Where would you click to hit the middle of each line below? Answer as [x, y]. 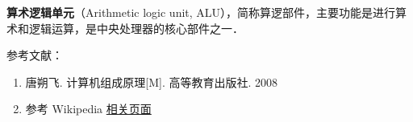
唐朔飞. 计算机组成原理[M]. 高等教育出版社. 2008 [152, 81]
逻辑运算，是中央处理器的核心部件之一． [136, 28]
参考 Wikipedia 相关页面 [88, 109]
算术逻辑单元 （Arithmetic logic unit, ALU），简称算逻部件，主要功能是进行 [201, 12]
